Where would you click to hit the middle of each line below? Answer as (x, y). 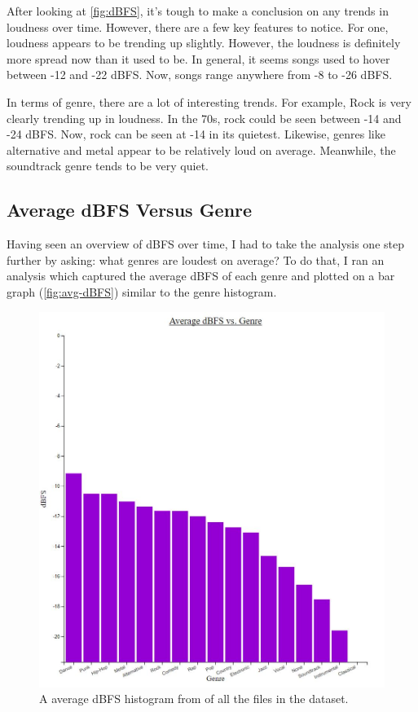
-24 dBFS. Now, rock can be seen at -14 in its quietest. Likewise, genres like (196, 134)
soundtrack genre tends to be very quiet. (108, 166)
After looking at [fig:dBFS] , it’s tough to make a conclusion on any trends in (198, 11)
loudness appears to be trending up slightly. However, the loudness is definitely (204, 43)
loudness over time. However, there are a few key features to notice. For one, (198, 26)
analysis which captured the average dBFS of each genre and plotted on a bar (201, 276)
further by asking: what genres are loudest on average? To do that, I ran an (196, 259)
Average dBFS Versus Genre (130, 210)
